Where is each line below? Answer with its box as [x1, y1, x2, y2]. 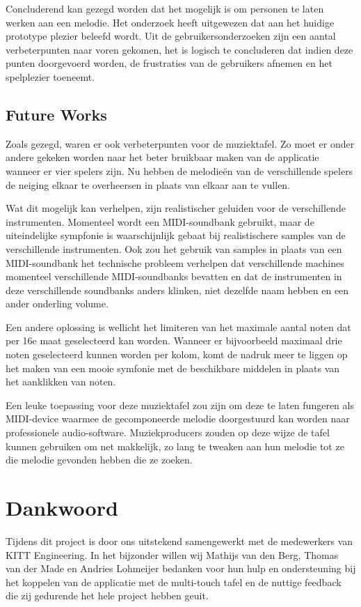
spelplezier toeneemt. [6, 69, 95, 84]
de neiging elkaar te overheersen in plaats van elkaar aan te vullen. [6, 177, 291, 192]
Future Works [6, 103, 107, 125]
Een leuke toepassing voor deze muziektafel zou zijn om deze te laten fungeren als [6, 397, 354, 412]
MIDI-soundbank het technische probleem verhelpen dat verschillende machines [6, 255, 344, 270]
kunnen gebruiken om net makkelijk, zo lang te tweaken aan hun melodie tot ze [6, 438, 344, 453]
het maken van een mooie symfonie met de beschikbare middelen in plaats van [6, 360, 340, 375]
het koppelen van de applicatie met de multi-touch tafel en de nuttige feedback [6, 574, 342, 589]
